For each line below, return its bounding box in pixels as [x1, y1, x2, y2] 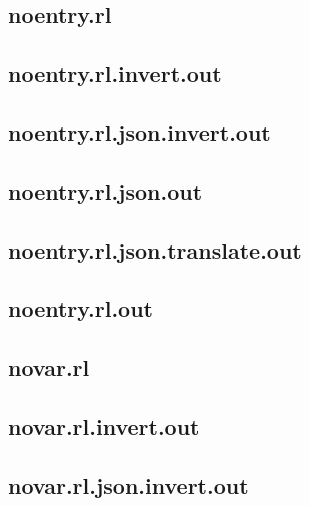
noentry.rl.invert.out [8, 58, 222, 89]
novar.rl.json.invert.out [8, 469, 249, 500]
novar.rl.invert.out [8, 410, 200, 441]
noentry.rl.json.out [8, 175, 203, 206]
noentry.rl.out [8, 293, 153, 324]
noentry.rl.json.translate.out [8, 234, 302, 265]
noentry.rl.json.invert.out [8, 116, 271, 147]
